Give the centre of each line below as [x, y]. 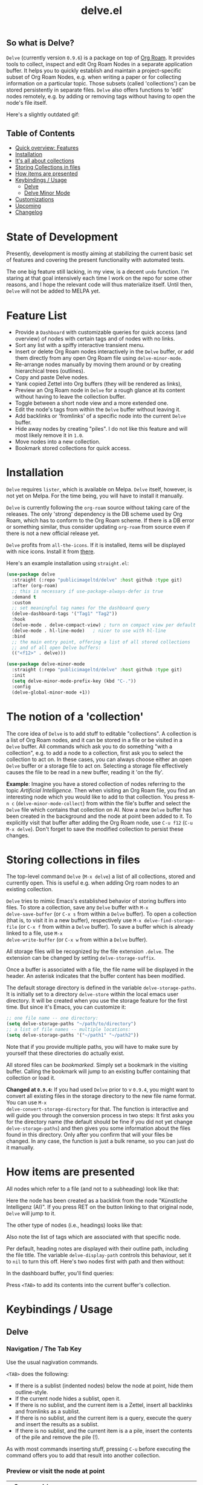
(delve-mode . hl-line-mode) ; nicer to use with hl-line [89, 631]
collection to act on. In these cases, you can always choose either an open [99, 759]
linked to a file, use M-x [35, 933]
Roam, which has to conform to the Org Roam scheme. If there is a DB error [100, 520]
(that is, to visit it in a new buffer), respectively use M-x [74, 920]
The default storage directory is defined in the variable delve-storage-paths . [101, 988]
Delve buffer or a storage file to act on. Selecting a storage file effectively [97, 766]
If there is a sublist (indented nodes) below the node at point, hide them [104, 1386]
